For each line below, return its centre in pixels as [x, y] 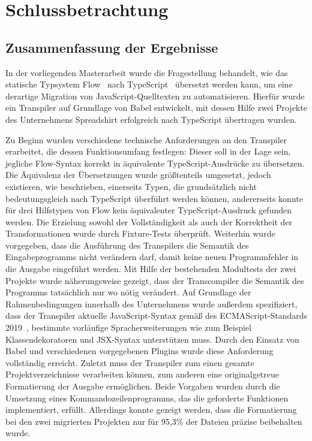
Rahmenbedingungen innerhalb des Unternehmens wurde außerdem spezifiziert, [151, 303]
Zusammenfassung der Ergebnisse [112, 47]
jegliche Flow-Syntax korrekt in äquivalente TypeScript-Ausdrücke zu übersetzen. [155, 163]
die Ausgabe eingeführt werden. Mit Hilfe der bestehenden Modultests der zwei [151, 269]
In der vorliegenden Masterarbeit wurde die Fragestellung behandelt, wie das [147, 72]
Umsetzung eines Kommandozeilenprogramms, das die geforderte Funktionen [147, 398]
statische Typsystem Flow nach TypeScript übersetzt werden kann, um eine [149, 84]
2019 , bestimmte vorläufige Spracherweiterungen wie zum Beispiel [128, 327]
